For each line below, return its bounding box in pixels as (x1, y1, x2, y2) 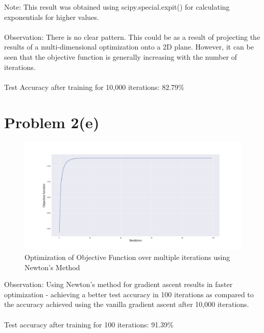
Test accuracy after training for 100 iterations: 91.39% (4, 319, 174, 329)
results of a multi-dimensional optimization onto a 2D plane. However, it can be (4, 41, 254, 52)
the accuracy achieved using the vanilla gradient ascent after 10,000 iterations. (4, 299, 249, 310)
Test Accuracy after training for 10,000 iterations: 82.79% (4, 81, 184, 92)
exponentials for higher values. (4, 11, 99, 22)
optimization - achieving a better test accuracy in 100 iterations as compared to (4, 289, 254, 299)
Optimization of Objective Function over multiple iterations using (25, 252, 230, 263)
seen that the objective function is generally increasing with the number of (4, 51, 237, 62)
